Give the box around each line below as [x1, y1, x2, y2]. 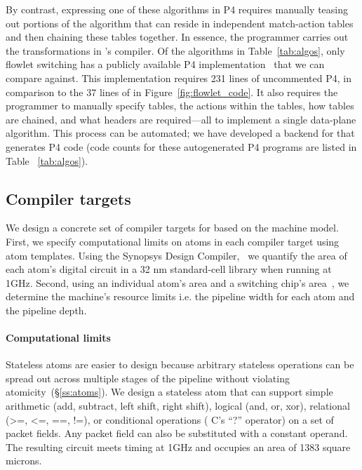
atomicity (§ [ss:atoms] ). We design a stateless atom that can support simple [6, 384, 333, 399]
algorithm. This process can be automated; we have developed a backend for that [6, 126, 355, 140]
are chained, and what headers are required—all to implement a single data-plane [6, 112, 356, 126]
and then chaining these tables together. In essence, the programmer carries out [6, 29, 349, 44]
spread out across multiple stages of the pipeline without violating [6, 370, 290, 385]
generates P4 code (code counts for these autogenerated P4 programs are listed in [6, 139, 357, 154]
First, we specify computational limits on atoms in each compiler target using [6, 234, 340, 248]
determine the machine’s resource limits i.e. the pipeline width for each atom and [6, 289, 355, 304]
